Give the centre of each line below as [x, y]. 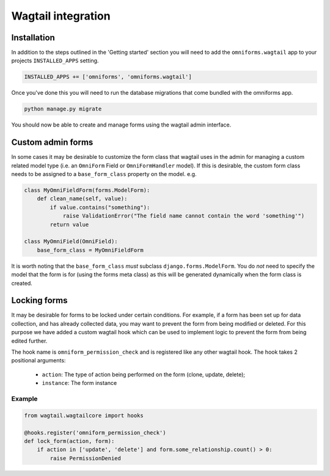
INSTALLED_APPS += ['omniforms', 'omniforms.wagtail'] [108, 77]
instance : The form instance [79, 383]
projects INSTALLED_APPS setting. [55, 60]
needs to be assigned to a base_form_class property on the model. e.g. [104, 174]
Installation [33, 38]
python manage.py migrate [63, 109]
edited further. [29, 341]
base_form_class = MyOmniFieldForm [90, 250]
